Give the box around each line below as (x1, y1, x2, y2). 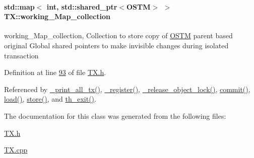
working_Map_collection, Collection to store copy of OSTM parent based (4, 30, 233, 41)
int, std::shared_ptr (46, 1, 117, 12)
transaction (4, 50, 39, 60)
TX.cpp (4, 144, 28, 155)
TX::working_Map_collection (4, 11, 110, 22)
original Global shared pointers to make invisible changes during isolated (4, 40, 229, 50)
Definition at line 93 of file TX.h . (4, 67, 106, 77)
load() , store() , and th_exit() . (4, 94, 96, 104)
